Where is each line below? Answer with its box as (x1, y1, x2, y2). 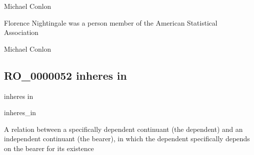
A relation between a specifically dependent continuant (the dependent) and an (4, 124, 243, 134)
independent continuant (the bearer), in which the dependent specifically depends (4, 133, 250, 144)
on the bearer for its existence (4, 143, 94, 153)
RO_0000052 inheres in (4, 67, 127, 83)
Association (4, 27, 39, 37)
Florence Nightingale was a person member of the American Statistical (4, 17, 218, 28)
